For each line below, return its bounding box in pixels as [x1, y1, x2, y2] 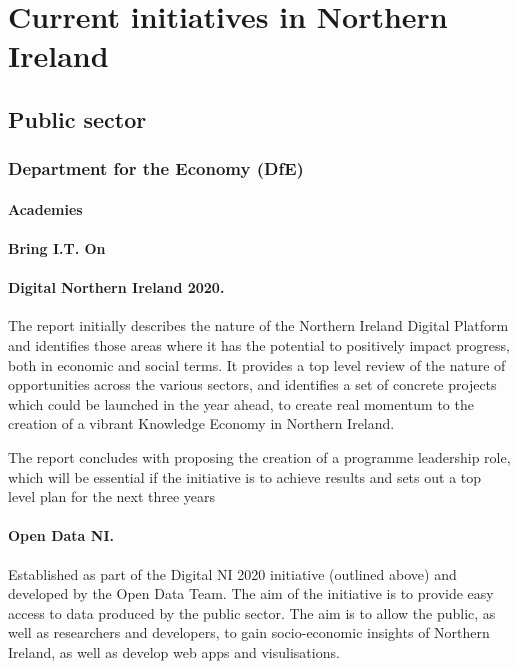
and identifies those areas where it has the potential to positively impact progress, [8, 334, 510, 355]
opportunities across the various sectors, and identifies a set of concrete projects [8, 374, 497, 395]
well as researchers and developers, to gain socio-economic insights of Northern [8, 622, 490, 643]
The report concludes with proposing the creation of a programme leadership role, [8, 446, 511, 467]
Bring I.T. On [8, 237, 106, 258]
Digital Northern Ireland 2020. [8, 277, 225, 298]
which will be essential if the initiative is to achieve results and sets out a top [8, 466, 482, 487]
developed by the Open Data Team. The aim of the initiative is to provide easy [8, 583, 494, 604]
